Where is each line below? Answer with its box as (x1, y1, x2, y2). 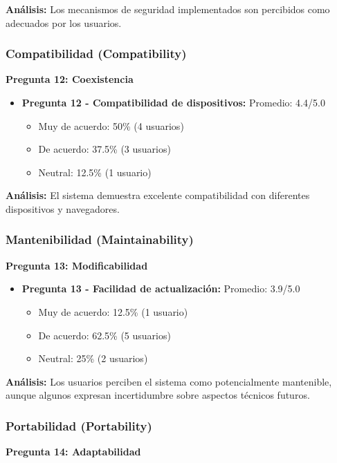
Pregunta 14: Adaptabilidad (6, 444, 141, 459)
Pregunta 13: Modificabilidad (6, 258, 148, 272)
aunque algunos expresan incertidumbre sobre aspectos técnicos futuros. (6, 388, 310, 402)
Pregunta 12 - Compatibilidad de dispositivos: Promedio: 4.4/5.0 (21, 95, 325, 109)
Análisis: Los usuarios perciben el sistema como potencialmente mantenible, (6, 374, 332, 388)
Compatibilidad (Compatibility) (6, 45, 187, 62)
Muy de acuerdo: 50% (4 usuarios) (38, 118, 184, 133)
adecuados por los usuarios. (6, 15, 122, 30)
